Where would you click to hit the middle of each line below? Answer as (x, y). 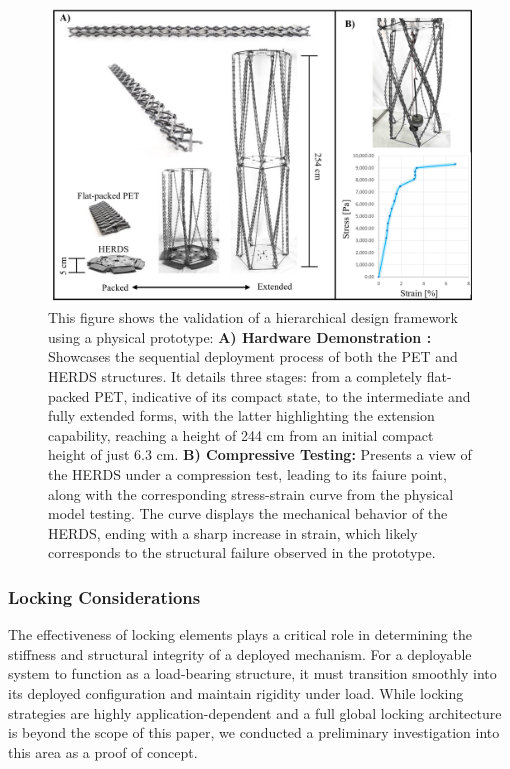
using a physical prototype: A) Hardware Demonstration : (240, 336)
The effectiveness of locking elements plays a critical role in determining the (240, 634)
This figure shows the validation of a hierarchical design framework (253, 317)
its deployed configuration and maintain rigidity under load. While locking (236, 692)
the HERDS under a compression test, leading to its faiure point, (247, 473)
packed (69, 395)
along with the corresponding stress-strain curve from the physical (251, 493)
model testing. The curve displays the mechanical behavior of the (248, 513)
